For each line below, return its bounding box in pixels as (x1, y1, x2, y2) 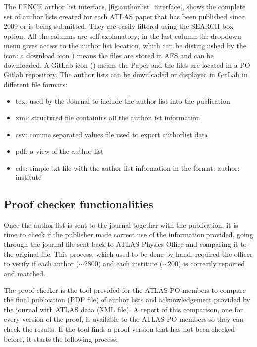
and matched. (4, 268, 45, 279)
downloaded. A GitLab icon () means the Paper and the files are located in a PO (4, 59, 250, 70)
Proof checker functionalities (4, 196, 153, 212)
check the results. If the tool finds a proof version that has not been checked (4, 324, 235, 334)
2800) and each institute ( (84, 258, 163, 269)
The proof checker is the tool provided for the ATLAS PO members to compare (4, 285, 246, 295)
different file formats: (4, 79, 68, 89)
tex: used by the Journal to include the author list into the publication (15, 96, 230, 106)
